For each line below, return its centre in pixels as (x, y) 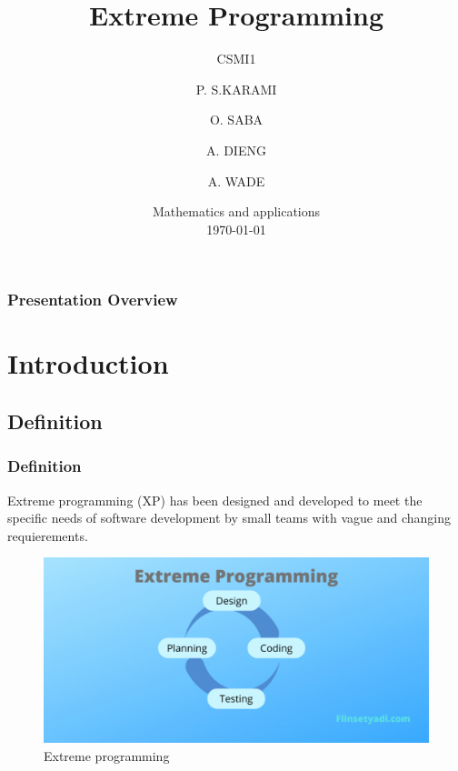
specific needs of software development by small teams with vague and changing (229, 518)
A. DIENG (236, 150)
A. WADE (236, 180)
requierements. (48, 535)
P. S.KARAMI (236, 89)
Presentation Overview (93, 300)
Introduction (88, 363)
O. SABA (236, 120)
